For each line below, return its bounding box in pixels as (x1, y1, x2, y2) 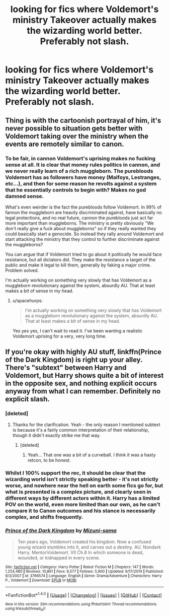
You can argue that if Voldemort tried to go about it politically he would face (5, 251, 162, 257)
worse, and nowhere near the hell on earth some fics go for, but (5, 482, 163, 489)
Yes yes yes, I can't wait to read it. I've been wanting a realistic (12, 327, 143, 333)
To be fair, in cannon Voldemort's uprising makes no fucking (5, 155, 156, 162)
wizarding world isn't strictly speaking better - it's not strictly (5, 476, 159, 483)
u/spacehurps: (12, 297, 43, 303)
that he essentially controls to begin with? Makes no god (5, 186, 146, 193)
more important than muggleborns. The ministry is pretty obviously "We (5, 220, 154, 226)
